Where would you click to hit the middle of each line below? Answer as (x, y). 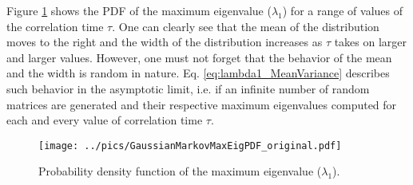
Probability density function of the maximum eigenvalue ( (180, 171)
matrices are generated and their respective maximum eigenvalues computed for (202, 104)
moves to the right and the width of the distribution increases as (165, 42)
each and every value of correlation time (105, 120)
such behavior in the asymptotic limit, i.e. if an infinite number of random (188, 88)
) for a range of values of (343, 10)
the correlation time (55, 26)
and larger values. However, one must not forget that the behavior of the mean (199, 57)
